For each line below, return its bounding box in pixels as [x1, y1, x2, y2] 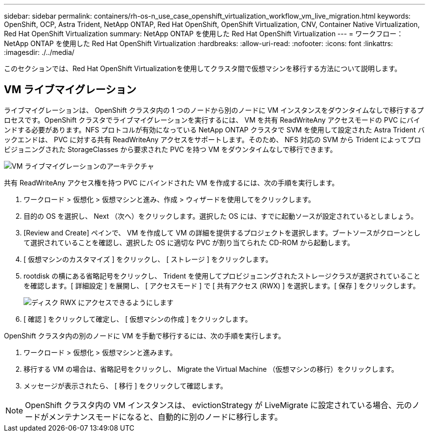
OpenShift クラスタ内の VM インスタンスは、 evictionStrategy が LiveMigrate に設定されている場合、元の [25, 400, 412, 410]
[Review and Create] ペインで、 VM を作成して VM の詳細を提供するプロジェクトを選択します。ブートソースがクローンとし [24, 228, 421, 237]
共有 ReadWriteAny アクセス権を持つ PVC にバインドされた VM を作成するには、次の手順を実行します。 [4, 178, 339, 187]
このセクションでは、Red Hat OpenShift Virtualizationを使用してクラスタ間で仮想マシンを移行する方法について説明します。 [4, 64, 402, 73]
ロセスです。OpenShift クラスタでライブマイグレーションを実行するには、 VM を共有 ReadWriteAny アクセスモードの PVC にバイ [4, 115, 421, 124]
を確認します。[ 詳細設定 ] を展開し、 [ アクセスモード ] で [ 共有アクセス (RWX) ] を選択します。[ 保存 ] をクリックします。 [24, 281, 420, 290]
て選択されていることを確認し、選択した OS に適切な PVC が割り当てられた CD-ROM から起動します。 [24, 238, 354, 247]
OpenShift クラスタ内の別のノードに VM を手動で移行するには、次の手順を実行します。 [4, 331, 286, 340]
